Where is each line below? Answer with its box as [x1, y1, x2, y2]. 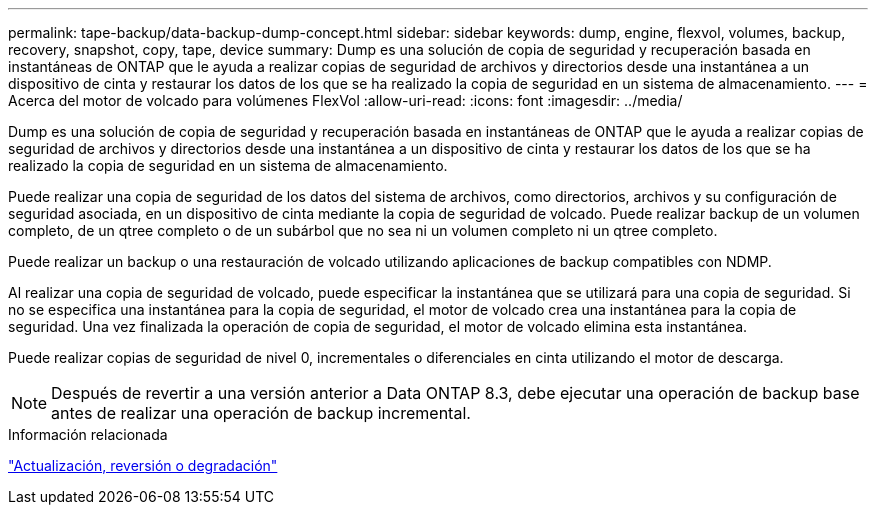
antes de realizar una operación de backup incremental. [51, 403, 471, 423]
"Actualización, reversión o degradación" [8, 457, 278, 474]
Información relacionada [8, 426, 168, 443]
